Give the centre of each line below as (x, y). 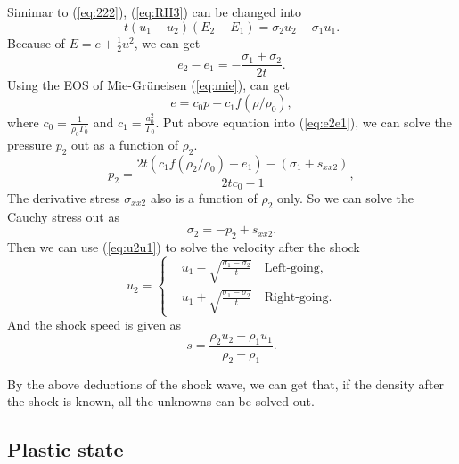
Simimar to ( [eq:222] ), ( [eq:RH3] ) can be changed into (155, 12)
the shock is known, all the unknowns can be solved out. (161, 401)
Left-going (292, 268)
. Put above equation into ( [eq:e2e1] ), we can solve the (303, 122)
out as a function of (125, 144)
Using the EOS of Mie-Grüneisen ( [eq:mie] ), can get (149, 85)
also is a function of (204, 198)
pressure (30, 144)
